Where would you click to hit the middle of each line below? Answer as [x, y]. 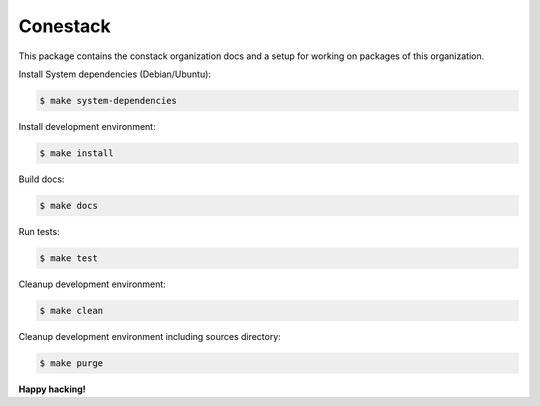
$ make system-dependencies [108, 100]
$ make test [69, 258]
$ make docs [69, 205]
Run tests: [39, 231]
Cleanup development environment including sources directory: [150, 336]
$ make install [76, 153]
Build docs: [41, 179]
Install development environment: [87, 126]
